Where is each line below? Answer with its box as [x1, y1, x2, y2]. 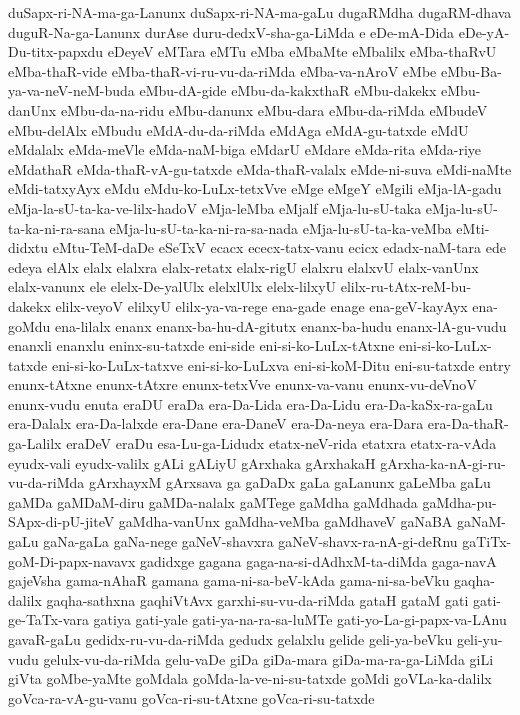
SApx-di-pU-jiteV [8, 511, 115, 532]
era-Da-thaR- [427, 413, 509, 434]
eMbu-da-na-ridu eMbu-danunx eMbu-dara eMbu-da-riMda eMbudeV [60, 99, 488, 120]
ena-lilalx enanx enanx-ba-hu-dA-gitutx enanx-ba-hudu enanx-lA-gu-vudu [55, 315, 507, 336]
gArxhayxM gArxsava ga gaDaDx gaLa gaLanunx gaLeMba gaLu [88, 472, 491, 493]
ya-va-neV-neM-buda [8, 80, 135, 101]
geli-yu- [456, 629, 503, 649]
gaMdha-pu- [422, 491, 497, 512]
